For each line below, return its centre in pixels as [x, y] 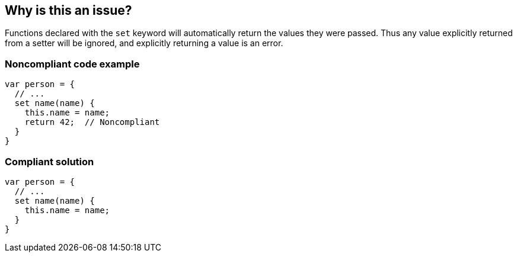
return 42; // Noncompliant [92, 122]
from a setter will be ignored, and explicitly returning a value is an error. [144, 43]
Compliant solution [50, 161]
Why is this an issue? [68, 10]
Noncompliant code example [72, 64]
